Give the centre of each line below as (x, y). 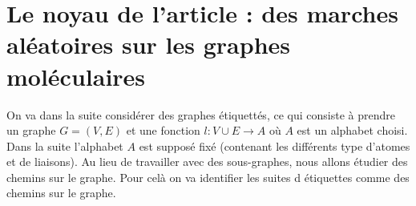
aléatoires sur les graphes (149, 44)
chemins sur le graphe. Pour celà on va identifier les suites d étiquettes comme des (208, 177)
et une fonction (163, 130)
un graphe (31, 130)
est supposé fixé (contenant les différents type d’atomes (275, 145)
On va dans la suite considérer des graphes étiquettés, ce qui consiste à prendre (201, 114)
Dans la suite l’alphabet (65, 145)
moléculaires (76, 76)
